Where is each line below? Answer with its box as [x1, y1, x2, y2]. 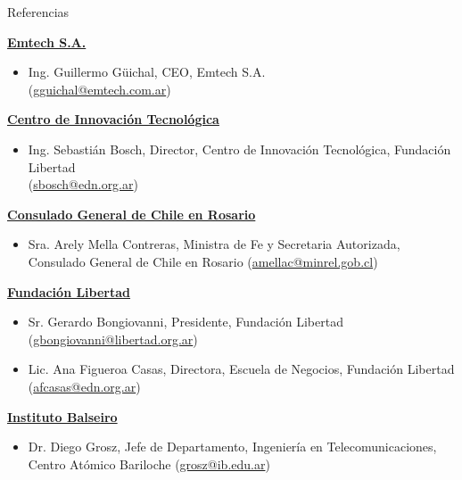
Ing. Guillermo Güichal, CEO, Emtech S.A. [28, 62, 266, 81]
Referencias [7, 3, 70, 21]
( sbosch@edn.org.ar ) [28, 175, 138, 194]
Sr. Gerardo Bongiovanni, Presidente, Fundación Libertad [28, 312, 343, 331]
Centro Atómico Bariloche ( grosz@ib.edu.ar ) [28, 454, 270, 473]
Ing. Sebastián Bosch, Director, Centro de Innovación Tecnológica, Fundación [28, 139, 451, 158]
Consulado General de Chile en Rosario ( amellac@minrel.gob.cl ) [28, 252, 378, 270]
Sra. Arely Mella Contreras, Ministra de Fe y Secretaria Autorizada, [28, 235, 400, 253]
